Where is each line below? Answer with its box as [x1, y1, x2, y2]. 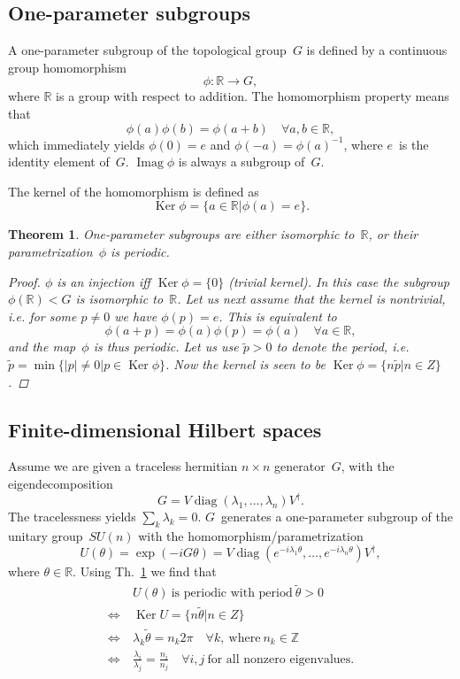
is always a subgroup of [178, 152, 305, 171]
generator [274, 457, 326, 475]
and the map [8, 337, 76, 356]
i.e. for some [8, 306, 77, 325]
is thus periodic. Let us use [93, 337, 239, 356]
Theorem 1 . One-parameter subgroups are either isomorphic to [8, 225, 355, 243]
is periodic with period [171, 587, 293, 600]
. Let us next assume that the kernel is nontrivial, [177, 289, 446, 308]
